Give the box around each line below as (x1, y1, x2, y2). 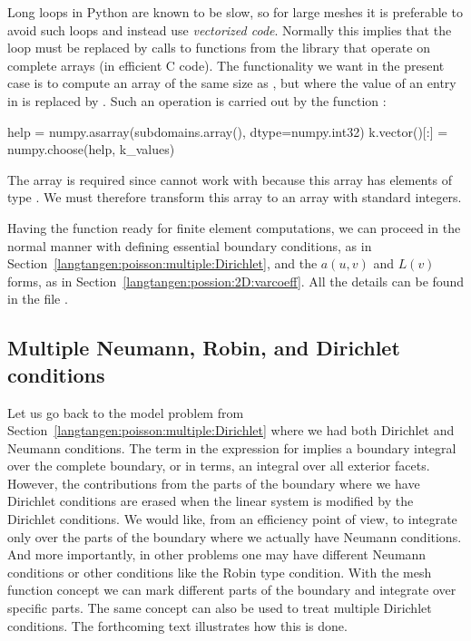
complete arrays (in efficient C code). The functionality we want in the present (7, 55, 445, 74)
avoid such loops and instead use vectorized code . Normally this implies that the (7, 20, 452, 39)
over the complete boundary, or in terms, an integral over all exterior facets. (7, 456, 430, 475)
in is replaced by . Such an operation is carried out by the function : (7, 91, 387, 110)
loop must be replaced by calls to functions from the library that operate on (7, 38, 430, 57)
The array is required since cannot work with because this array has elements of (7, 170, 452, 189)
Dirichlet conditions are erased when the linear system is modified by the (7, 491, 414, 510)
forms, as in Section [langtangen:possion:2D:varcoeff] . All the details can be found (7, 271, 465, 290)
